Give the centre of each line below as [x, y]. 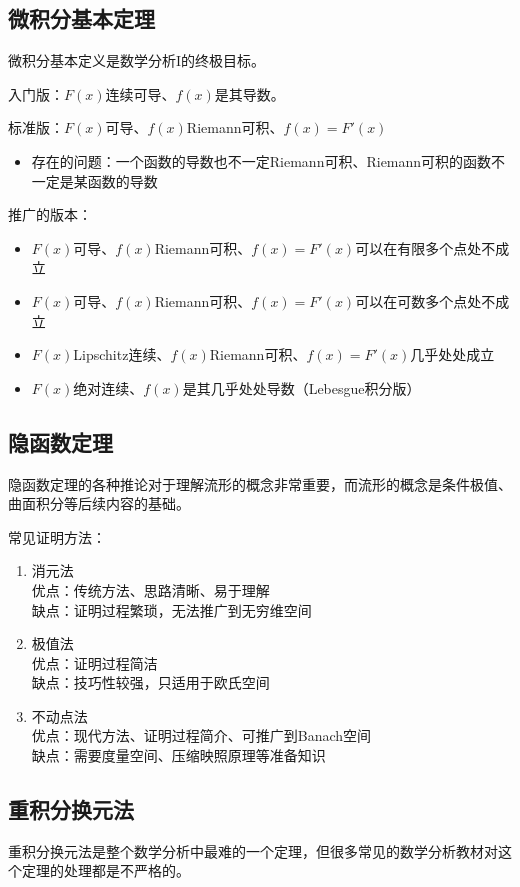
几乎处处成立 [452, 354]
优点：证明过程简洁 [94, 662]
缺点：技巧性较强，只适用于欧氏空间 [150, 682]
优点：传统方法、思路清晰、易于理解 [150, 589]
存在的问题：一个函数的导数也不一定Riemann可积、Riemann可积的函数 [261, 160]
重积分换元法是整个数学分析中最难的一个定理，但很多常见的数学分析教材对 [253, 850]
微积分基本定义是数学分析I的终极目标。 [137, 60]
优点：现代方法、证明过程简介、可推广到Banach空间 [201, 735]
